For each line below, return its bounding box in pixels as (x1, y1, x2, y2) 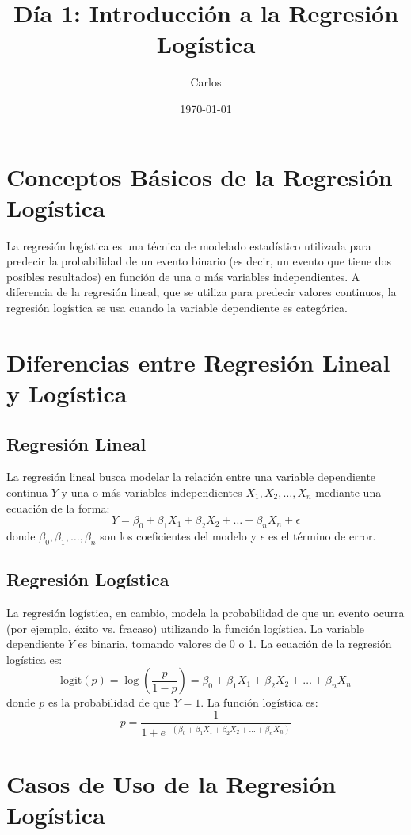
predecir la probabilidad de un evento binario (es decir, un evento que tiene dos (6, 253, 392, 269)
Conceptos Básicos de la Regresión (6, 160, 393, 193)
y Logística (6, 376, 127, 409)
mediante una (315, 483, 382, 500)
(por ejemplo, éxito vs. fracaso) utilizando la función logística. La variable (6, 620, 365, 636)
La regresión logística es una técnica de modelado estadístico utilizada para (6, 237, 371, 254)
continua (6, 483, 48, 500)
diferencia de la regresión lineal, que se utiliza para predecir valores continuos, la (6, 284, 397, 300)
